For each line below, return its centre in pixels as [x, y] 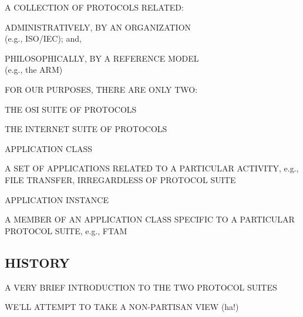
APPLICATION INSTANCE [57, 199]
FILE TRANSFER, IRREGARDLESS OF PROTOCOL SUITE [120, 179]
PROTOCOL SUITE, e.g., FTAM [66, 230]
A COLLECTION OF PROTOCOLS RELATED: [94, 7]
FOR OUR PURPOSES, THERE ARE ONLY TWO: [101, 89]
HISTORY [37, 262]
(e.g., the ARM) [34, 70]
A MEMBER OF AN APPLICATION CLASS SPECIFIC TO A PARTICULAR [150, 219]
